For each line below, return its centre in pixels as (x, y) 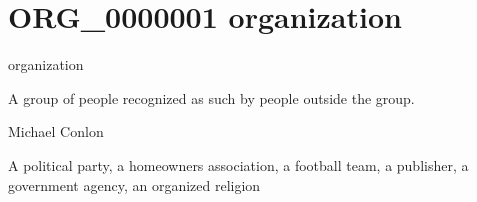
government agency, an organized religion (134, 184)
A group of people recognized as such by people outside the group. (211, 97)
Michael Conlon (56, 131)
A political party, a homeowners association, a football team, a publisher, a (238, 164)
